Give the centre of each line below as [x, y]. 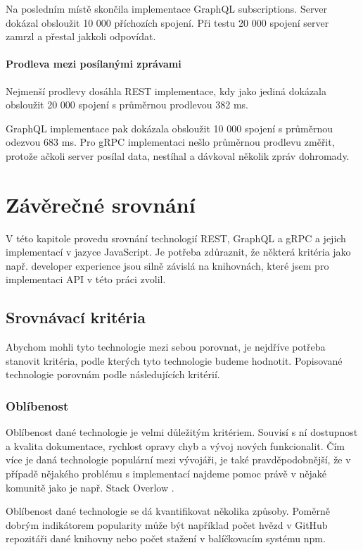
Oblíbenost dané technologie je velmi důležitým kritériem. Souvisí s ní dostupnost [182, 432]
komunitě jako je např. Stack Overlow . [90, 487]
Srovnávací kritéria [76, 317]
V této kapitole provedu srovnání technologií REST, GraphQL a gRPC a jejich [176, 238]
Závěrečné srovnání [101, 204]
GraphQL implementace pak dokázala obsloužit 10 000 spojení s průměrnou [169, 128]
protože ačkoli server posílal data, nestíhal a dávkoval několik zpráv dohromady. [178, 155]
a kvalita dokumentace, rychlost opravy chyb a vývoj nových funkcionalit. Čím [176, 445]
